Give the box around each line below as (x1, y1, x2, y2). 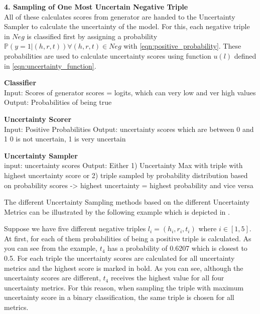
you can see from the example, (4, 243, 97, 253)
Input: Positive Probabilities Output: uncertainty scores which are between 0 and (4, 123, 254, 134)
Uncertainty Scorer (4, 113, 72, 124)
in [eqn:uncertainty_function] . (4, 60, 96, 71)
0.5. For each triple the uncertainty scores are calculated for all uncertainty (4, 253, 235, 263)
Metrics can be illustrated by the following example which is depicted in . (4, 206, 230, 217)
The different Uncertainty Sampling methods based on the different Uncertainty (4, 197, 250, 207)
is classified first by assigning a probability (27, 31, 158, 41)
